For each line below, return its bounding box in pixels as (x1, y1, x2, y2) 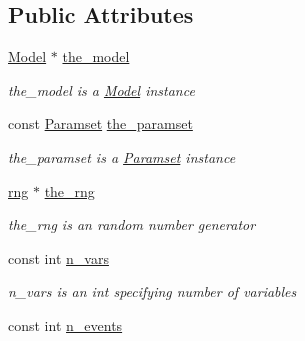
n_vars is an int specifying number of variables (8, 281, 297, 302)
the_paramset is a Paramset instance (8, 146, 236, 167)
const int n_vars (8, 247, 109, 268)
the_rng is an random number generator (8, 214, 256, 235)
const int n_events (8, 314, 123, 335)
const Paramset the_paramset (8, 113, 193, 134)
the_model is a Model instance (8, 79, 195, 100)
